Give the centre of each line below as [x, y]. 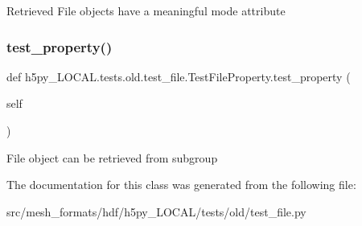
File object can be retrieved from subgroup [112, 157]
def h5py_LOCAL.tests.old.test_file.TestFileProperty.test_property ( [179, 76]
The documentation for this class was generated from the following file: [181, 185]
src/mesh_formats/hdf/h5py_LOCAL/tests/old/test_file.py [156, 211]
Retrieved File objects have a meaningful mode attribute [146, 10]
